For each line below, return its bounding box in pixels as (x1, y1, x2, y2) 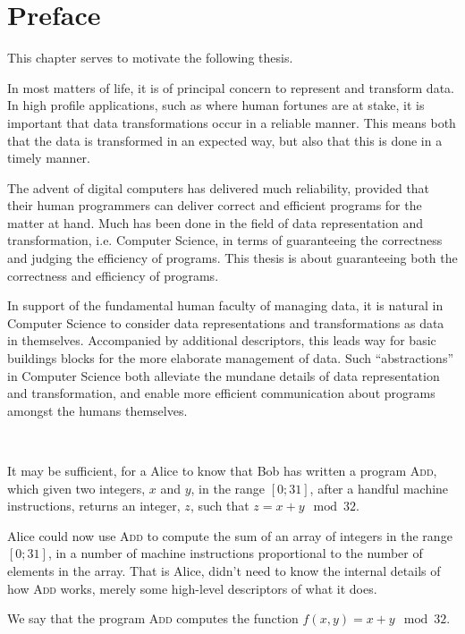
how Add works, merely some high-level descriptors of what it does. (7, 579, 377, 597)
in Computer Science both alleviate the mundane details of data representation (7, 366, 440, 385)
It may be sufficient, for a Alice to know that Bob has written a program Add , (7, 461, 437, 479)
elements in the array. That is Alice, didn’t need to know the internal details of (7, 561, 441, 579)
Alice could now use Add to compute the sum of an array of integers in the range (7, 526, 452, 545)
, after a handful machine (309, 478, 449, 497)
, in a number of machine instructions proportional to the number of (47, 544, 423, 562)
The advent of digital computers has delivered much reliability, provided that (7, 178, 430, 197)
